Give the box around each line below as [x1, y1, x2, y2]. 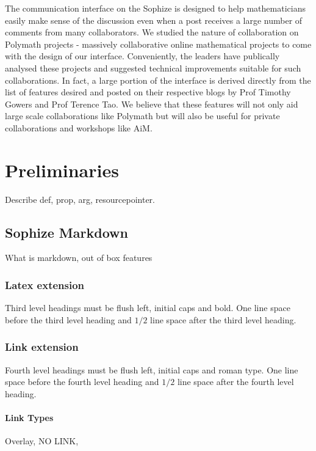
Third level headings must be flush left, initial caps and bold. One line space [5, 301, 290, 314]
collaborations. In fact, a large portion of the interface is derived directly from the [5, 73, 311, 86]
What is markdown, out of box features [5, 251, 153, 264]
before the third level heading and [5, 313, 132, 326]
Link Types [5, 411, 54, 424]
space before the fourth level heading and [5, 375, 159, 388]
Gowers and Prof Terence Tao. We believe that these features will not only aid [5, 97, 298, 110]
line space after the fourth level [177, 375, 294, 388]
